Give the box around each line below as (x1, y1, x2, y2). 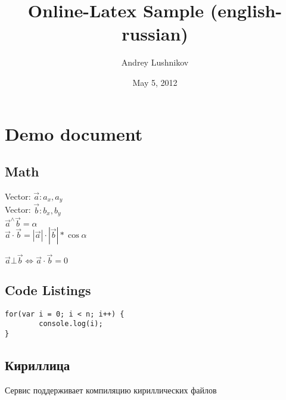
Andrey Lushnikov (121, 56, 189, 69)
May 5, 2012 (132, 76, 178, 88)
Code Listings (5, 280, 91, 299)
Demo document (5, 121, 143, 145)
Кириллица (5, 356, 70, 374)
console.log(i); (39, 320, 103, 328)
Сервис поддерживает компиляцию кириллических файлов (5, 383, 217, 396)
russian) (122, 21, 188, 46)
